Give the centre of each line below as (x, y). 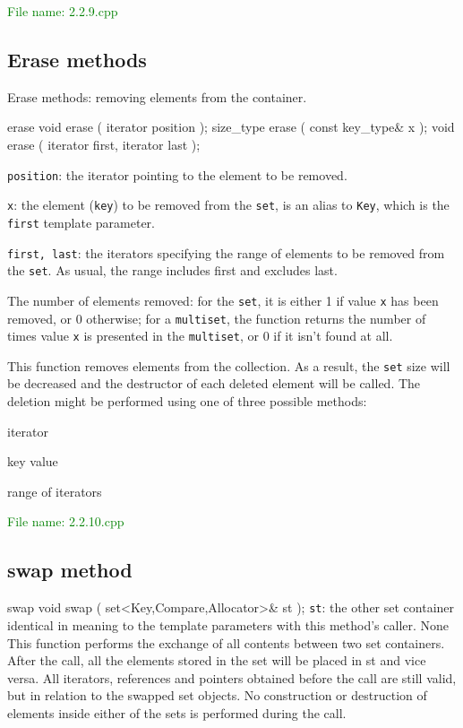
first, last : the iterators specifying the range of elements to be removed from (226, 252)
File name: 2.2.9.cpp (63, 11)
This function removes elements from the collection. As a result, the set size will (229, 365)
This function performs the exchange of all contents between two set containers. (226, 642)
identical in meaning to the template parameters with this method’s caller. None (228, 624)
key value (33, 461)
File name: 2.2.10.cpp (66, 521)
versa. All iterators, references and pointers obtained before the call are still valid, (232, 677)
